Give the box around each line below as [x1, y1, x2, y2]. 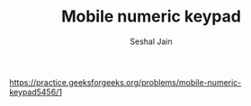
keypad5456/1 [9, 86, 63, 97]
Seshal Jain [130, 36, 173, 47]
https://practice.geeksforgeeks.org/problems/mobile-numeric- [9, 76, 242, 87]
